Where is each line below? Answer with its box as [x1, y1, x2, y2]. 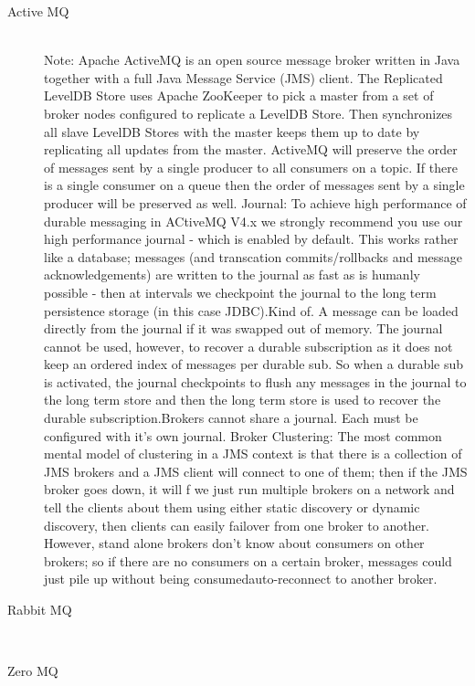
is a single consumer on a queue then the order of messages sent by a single [44, 175, 465, 195]
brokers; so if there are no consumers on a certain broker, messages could [44, 551, 452, 570]
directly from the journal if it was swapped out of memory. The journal [44, 319, 443, 338]
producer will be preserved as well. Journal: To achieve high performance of [44, 193, 467, 212]
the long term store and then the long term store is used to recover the [44, 390, 441, 409]
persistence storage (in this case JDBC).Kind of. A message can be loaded [44, 301, 459, 320]
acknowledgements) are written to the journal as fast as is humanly [44, 265, 420, 284]
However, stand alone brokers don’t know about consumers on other [44, 533, 425, 553]
